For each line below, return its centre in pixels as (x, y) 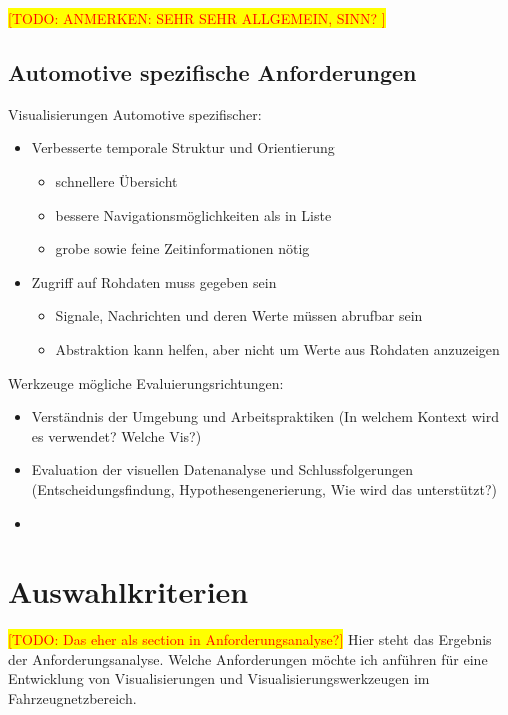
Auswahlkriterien (128, 591)
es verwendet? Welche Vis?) (116, 435)
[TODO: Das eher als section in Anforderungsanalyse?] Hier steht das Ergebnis (250, 639)
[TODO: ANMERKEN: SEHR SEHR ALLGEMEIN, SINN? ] (197, 18)
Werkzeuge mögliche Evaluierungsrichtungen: (146, 382)
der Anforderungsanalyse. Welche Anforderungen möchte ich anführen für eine (248, 658)
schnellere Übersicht (116, 180)
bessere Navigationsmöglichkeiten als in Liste (193, 214)
